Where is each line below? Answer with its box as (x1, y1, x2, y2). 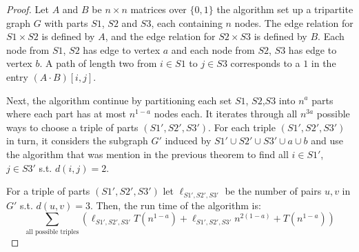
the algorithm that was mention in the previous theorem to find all (6, 146, 289, 161)
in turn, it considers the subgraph (6, 133, 148, 148)
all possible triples (25, 228, 79, 235)
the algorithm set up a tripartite (216, 2, 353, 16)
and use (311, 133, 343, 148)
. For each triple (208, 119, 276, 134)
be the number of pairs (225, 184, 322, 198)
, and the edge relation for (105, 29, 216, 43)
